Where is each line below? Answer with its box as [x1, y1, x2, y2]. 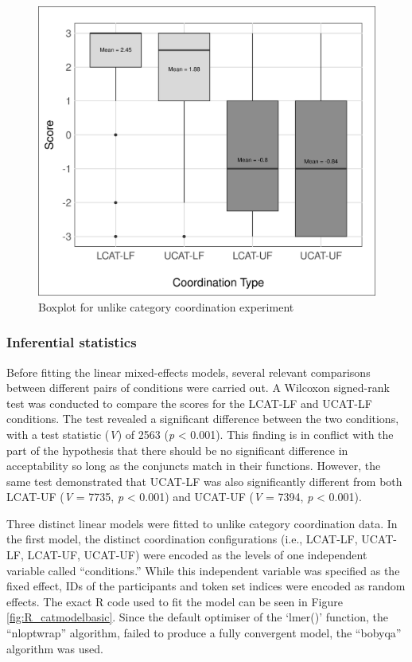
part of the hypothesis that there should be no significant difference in [6, 441, 348, 458]
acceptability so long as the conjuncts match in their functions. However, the [6, 457, 381, 474]
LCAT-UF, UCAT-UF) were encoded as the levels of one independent [27, 546, 367, 563]
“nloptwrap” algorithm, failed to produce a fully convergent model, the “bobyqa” [6, 625, 402, 641]
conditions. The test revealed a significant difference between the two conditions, [6, 410, 399, 427]
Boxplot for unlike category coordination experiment [38, 298, 294, 315]
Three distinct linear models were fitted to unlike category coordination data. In [6, 515, 398, 531]
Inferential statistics [6, 332, 137, 352]
